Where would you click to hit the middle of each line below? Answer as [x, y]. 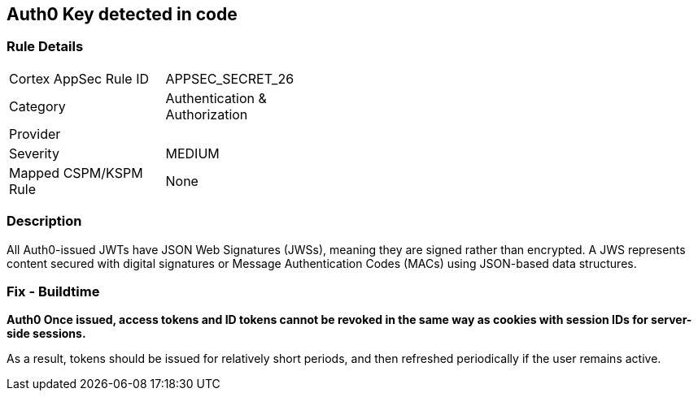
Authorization [207, 114]
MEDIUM [192, 153]
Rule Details [45, 47]
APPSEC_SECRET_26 [230, 78]
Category [37, 106]
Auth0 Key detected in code [122, 14]
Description [44, 221]
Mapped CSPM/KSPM [76, 173]
